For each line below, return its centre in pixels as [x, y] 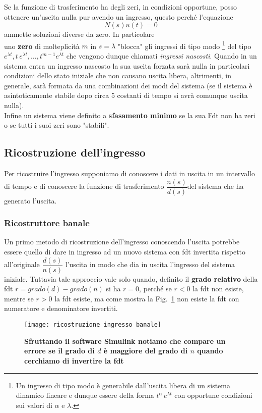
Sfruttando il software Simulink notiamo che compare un [125, 341]
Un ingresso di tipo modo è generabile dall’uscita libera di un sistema [123, 385]
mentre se [19, 298]
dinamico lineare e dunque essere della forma [85, 395]
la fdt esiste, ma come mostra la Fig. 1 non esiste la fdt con [147, 298]
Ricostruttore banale [47, 223]
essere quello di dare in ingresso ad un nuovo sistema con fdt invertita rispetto [125, 252]
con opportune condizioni [213, 395]
